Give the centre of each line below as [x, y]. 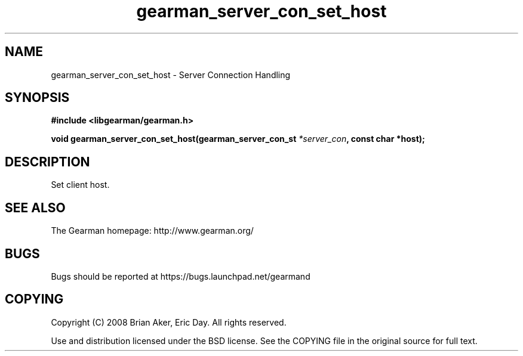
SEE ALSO [35, 208]
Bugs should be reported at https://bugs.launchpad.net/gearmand [181, 276]
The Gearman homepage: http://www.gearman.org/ [152, 231]
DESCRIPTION [47, 162]
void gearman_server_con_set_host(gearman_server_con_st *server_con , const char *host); [238, 139]
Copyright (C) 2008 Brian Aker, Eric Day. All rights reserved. [169, 322]
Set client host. [80, 185]
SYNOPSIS [37, 98]
